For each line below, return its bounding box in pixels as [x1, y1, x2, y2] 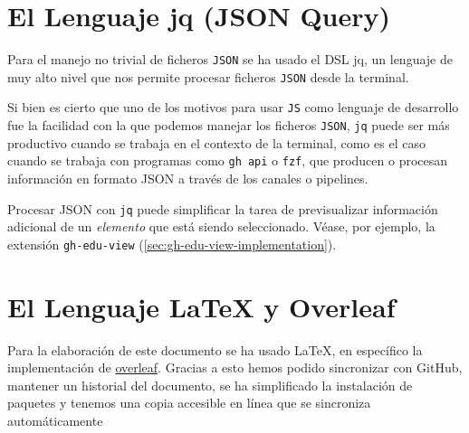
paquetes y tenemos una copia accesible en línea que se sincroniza [7, 393, 371, 412]
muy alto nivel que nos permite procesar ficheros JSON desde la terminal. [7, 67, 409, 86]
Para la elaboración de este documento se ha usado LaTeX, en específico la [7, 340, 423, 359]
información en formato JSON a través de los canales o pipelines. [7, 169, 368, 187]
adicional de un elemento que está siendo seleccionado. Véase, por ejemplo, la [7, 217, 435, 236]
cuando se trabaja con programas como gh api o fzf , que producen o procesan [7, 151, 448, 170]
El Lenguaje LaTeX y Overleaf [7, 287, 396, 325]
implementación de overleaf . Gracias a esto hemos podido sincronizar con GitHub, [7, 358, 463, 377]
